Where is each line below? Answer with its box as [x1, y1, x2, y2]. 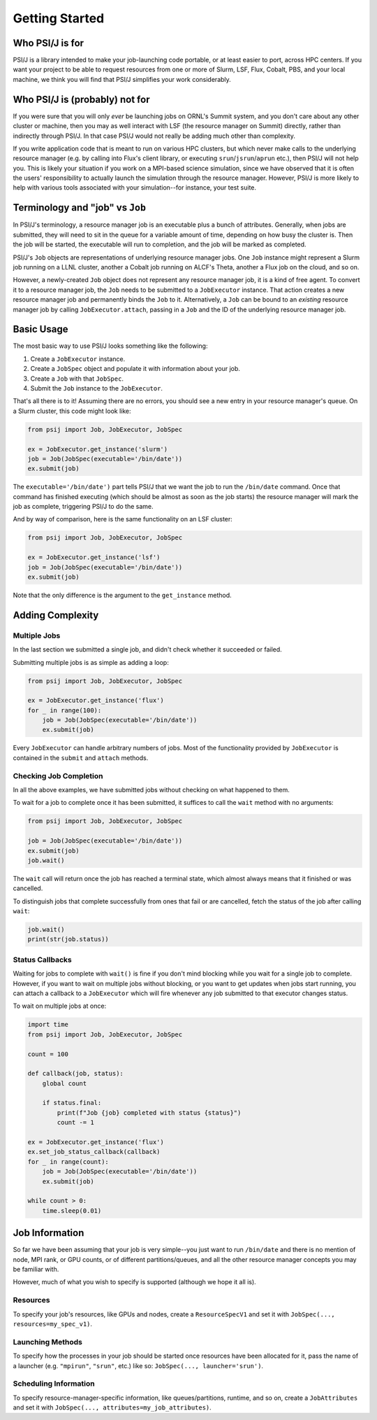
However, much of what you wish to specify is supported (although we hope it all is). [13, 1278, 256, 1286]
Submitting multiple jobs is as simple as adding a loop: [13, 658, 169, 666]
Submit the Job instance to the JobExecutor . [30, 384, 163, 392]
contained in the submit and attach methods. [13, 753, 149, 762]
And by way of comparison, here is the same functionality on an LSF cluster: [13, 515, 233, 523]
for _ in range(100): [27, 706, 102, 714]
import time [27, 1020, 69, 1029]
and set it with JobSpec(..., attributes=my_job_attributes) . [13, 1403, 212, 1412]
